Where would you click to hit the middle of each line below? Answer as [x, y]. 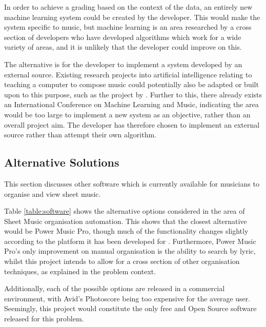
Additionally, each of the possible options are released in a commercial [115, 288]
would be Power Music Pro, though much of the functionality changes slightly [126, 231]
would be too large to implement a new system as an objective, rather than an [127, 114]
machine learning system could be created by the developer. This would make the [132, 17]
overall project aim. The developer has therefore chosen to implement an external [132, 124]
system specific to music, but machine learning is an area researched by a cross [128, 27]
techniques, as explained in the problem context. [80, 271]
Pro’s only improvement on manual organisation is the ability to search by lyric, [130, 251]
